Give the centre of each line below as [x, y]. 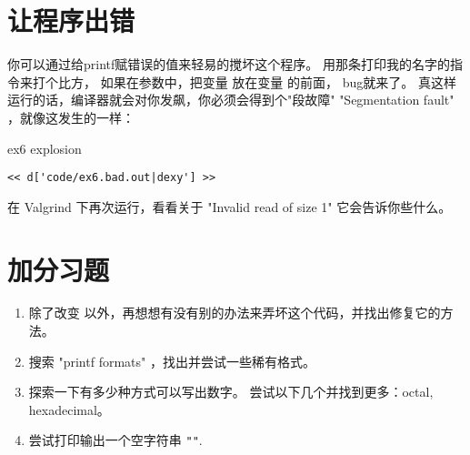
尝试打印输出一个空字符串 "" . [115, 440]
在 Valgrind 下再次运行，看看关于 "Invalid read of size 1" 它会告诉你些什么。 [230, 206]
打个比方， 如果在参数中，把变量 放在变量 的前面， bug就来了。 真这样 [244, 81]
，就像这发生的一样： [71, 117]
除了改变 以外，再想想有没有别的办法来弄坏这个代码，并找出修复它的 [235, 313]
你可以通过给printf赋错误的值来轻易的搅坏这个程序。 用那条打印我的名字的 [229, 64]
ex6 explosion [45, 148]
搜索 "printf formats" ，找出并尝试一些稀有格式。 [172, 361]
